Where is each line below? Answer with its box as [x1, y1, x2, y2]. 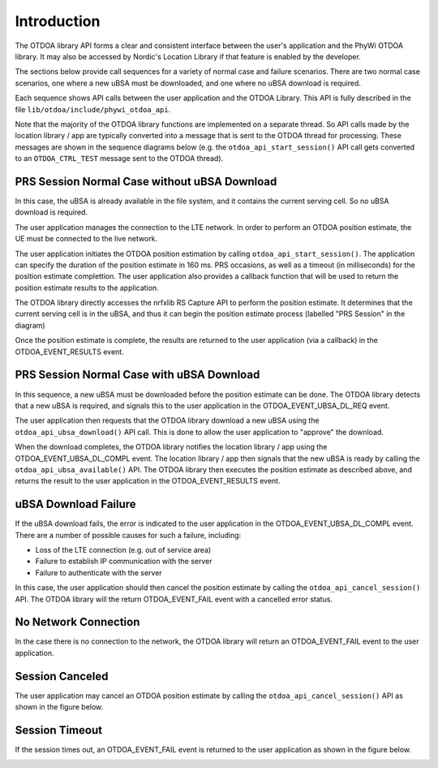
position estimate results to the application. [15, 283, 159, 293]
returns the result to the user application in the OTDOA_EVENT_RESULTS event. [15, 476, 281, 486]
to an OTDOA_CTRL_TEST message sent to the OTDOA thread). [15, 154, 224, 163]
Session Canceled [15, 669, 109, 683]
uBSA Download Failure [15, 497, 137, 511]
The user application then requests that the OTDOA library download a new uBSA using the [15, 415, 320, 426]
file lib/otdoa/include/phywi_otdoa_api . [15, 104, 171, 114]
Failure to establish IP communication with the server [35, 557, 213, 566]
